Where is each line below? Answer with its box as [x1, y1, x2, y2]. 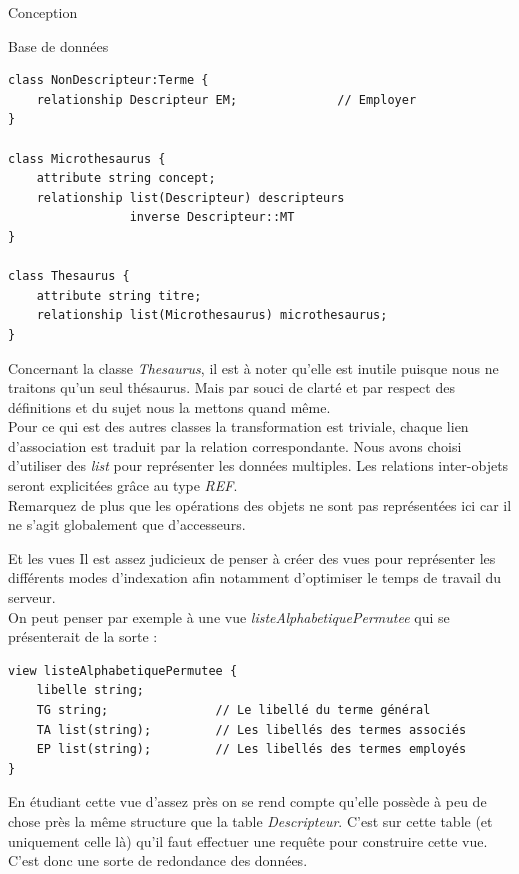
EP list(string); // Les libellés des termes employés [36, 742, 467, 757]
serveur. [8, 587, 56, 608]
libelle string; [36, 683, 145, 698]
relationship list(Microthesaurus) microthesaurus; [36, 308, 388, 323]
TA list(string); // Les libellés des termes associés [36, 722, 467, 737]
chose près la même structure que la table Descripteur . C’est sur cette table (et [8, 810, 493, 831]
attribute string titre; [36, 288, 202, 303]
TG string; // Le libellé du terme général [36, 703, 431, 717]
